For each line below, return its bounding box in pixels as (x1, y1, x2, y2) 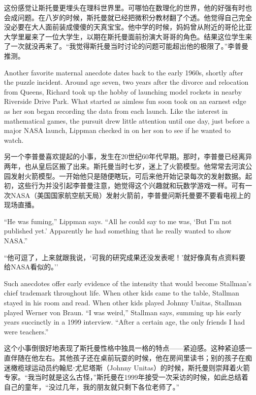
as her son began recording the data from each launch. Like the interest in (4, 105, 228, 116)
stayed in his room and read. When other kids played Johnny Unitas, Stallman (4, 297, 242, 308)
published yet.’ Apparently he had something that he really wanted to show (4, 226, 231, 236)
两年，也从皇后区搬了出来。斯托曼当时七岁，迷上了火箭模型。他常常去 (4, 161, 231, 171)
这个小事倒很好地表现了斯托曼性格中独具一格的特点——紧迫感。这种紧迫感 (4, 343, 245, 353)
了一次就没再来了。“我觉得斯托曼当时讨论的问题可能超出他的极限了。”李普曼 (4, 41, 249, 51)
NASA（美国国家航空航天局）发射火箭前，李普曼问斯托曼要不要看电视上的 (10, 190, 251, 200)
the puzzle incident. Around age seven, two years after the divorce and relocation (4, 77, 249, 87)
